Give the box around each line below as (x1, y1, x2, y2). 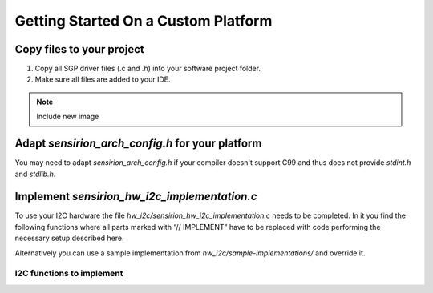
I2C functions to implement (14, 268, 123, 279)
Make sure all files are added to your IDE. (34, 74, 172, 84)
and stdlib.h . (14, 169, 56, 179)
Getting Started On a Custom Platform (14, 12, 273, 30)
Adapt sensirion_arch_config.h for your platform (14, 137, 262, 151)
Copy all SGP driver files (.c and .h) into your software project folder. (34, 64, 261, 74)
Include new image (36, 112, 99, 122)
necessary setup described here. (14, 233, 124, 243)
